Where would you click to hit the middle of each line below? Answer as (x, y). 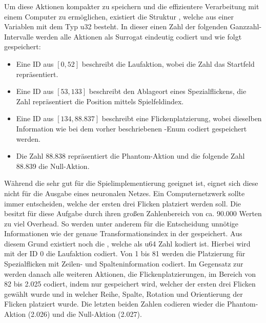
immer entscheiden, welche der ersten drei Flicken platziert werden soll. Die (123, 203)
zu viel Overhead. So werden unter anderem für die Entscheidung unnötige (121, 223)
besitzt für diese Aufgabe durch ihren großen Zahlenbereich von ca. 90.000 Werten (133, 213)
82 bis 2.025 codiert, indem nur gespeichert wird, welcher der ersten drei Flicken (130, 284)
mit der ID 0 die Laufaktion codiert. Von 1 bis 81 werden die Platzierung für (125, 253)
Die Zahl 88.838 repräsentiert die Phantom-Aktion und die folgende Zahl (130, 156)
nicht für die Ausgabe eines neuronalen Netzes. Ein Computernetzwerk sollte (125, 193)
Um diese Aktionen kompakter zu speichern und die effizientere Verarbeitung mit (132, 6)
